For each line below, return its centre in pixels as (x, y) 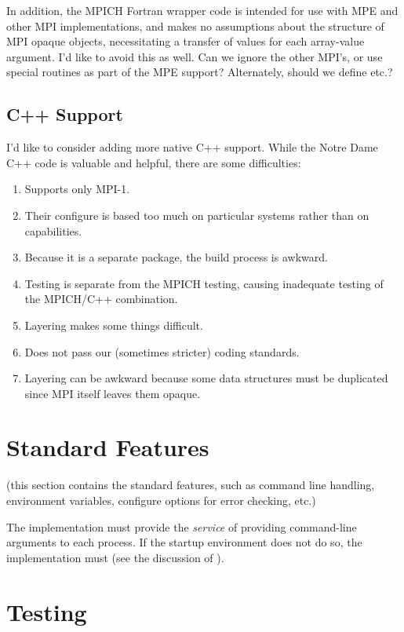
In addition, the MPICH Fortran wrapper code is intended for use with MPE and (202, 10)
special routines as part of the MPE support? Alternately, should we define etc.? (200, 72)
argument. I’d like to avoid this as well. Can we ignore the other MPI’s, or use (195, 56)
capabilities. (53, 230)
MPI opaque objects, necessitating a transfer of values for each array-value (186, 41)
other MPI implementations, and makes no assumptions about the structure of (195, 26)
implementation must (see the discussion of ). (115, 557)
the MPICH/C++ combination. (101, 299)
